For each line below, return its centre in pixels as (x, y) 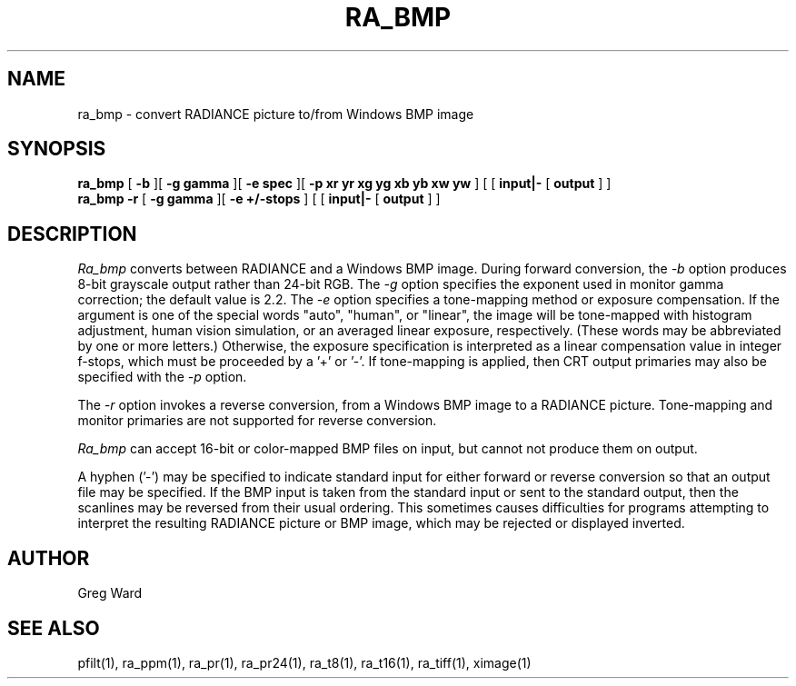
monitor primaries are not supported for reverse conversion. (257, 421)
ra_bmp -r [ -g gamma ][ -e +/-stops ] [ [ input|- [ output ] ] (259, 199)
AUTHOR (49, 558)
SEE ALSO (54, 628)
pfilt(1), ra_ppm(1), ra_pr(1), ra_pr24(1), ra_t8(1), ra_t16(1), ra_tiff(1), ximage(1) (304, 662)
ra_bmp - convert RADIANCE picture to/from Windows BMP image (276, 114)
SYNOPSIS (57, 149)
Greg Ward (110, 593)
